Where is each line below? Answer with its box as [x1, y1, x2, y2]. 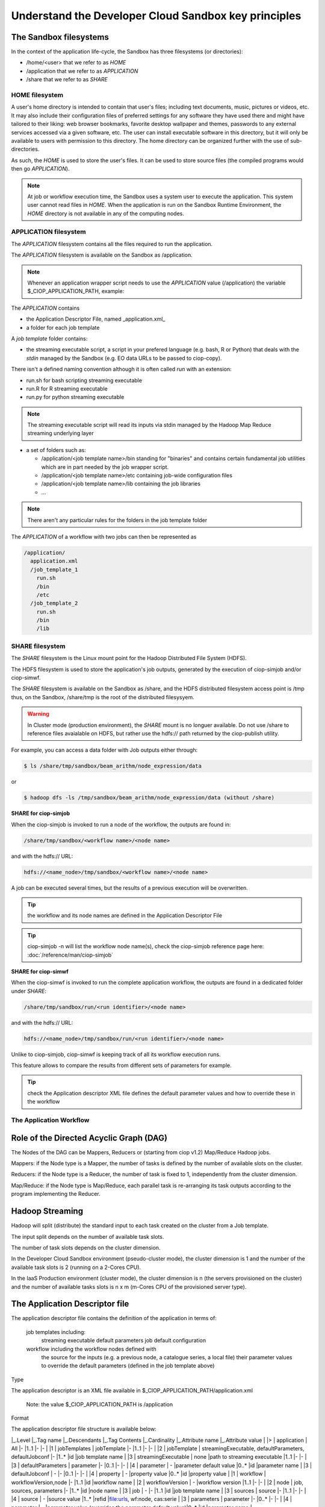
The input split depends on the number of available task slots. [11, 1233, 164, 1240]
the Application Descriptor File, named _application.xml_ [26, 315, 166, 322]
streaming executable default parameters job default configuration [41, 1337, 206, 1344]
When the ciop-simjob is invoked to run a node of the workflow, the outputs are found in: [11, 820, 231, 828]
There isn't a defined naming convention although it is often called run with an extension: [11, 365, 232, 373]
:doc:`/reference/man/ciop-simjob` [27, 951, 114, 958]
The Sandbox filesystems [11, 32, 110, 42]
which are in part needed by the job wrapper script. [41, 463, 169, 470]
